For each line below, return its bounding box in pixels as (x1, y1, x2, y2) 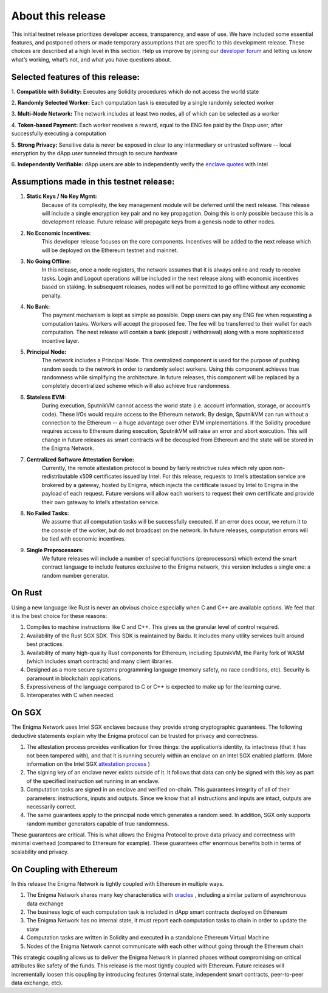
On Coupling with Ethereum (11, 864, 118, 874)
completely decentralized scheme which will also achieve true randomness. (41, 382, 231, 390)
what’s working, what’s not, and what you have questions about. (11, 55, 172, 63)
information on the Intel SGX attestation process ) (26, 760, 150, 767)
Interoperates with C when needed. (26, 692, 115, 699)
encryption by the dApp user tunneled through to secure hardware (11, 149, 178, 156)
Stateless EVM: (26, 393, 66, 401)
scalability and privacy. (11, 848, 69, 855)
